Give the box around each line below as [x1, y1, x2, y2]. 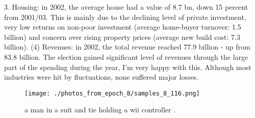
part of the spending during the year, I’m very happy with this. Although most [4, 61, 251, 72]
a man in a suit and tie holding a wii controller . [24, 104, 176, 115]
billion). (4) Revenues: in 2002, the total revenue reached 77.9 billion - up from [4, 41, 250, 52]
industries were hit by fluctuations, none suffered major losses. [4, 72, 199, 82]
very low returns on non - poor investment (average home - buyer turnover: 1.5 [4, 21, 241, 32]
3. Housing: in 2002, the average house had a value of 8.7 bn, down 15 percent [4, 2, 248, 12]
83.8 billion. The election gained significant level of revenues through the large [4, 51, 248, 62]
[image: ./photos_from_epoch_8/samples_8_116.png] [24, 89, 200, 97]
